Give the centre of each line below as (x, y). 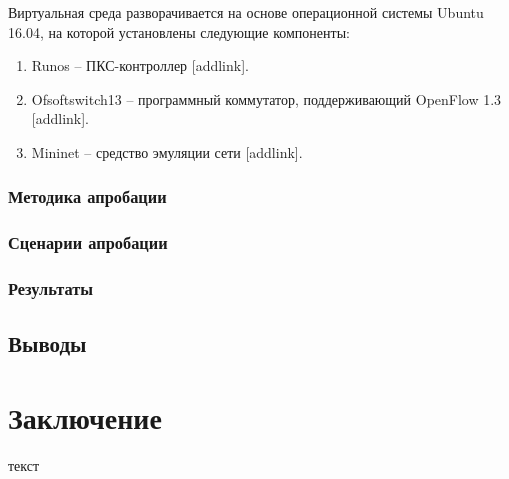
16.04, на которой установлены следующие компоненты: (179, 31)
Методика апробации (87, 196)
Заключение (85, 417)
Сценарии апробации (88, 242)
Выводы (47, 343)
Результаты (51, 288)
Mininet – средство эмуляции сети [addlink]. (167, 151)
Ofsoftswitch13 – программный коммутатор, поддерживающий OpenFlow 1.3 (266, 98)
